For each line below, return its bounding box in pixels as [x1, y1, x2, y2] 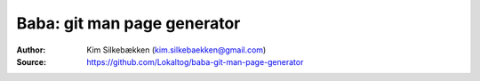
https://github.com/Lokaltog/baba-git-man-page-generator [86, 56, 304, 67]
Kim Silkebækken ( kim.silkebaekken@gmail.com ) [86, 45, 267, 55]
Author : [16, 45, 46, 55]
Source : [16, 56, 47, 67]
